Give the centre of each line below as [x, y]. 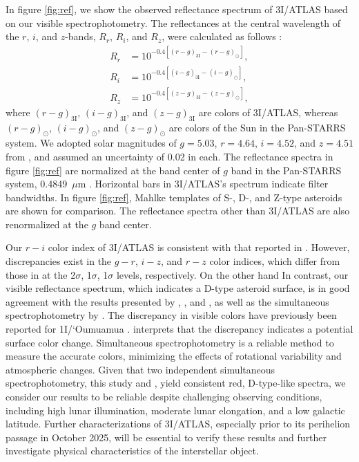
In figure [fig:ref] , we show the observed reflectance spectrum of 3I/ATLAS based [177, 9]
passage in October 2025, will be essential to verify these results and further [166, 437]
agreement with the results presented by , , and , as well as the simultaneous [167, 301]
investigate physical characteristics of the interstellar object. [132, 451]
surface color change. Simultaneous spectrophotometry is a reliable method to [170, 342]
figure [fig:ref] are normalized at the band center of [113, 170]
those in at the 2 [41, 274]
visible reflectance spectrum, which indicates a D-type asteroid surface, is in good [178, 288]
